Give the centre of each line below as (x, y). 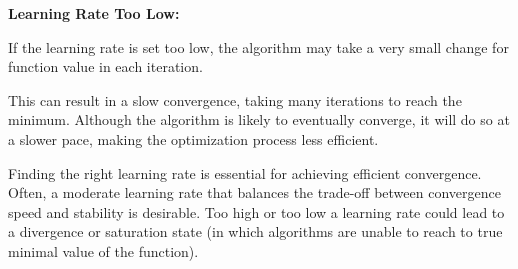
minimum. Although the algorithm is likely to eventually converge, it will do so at (259, 119)
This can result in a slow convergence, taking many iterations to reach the (235, 99)
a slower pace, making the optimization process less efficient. (193, 138)
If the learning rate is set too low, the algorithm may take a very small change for (258, 46)
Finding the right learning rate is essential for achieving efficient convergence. (245, 172)
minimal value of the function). (103, 250)
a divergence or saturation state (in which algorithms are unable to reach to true (255, 231)
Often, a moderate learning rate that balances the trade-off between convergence (254, 192)
